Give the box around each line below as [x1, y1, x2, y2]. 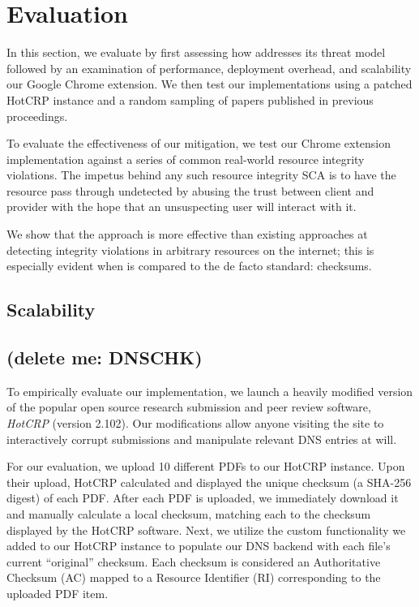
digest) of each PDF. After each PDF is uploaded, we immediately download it [6, 489, 399, 506]
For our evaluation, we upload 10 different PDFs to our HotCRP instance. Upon [6, 458, 405, 475]
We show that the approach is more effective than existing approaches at [6, 226, 368, 243]
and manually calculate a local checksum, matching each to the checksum [6, 505, 371, 522]
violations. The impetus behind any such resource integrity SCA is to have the [6, 166, 396, 183]
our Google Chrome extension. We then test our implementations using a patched [6, 75, 413, 93]
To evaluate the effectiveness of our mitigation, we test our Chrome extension [6, 135, 391, 152]
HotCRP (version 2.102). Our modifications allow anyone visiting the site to [6, 415, 384, 432]
